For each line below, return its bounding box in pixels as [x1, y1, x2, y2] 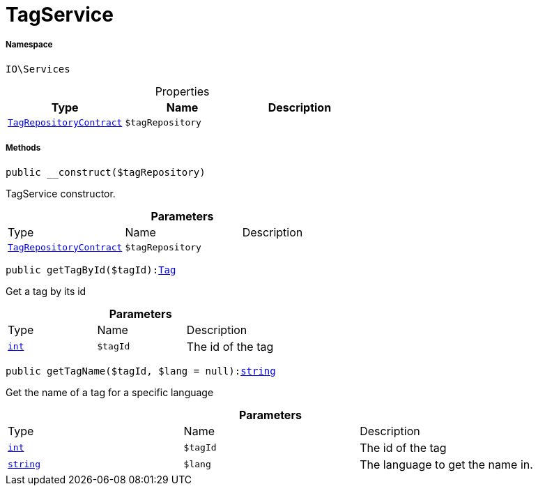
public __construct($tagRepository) [6, 166, 206, 178]
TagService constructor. [6, 187, 116, 199]
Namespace [6, 40, 53, 50]
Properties [155, 84, 210, 98]
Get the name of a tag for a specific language [6, 386, 214, 398]
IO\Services [6, 63, 70, 75]
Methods [6, 143, 41, 153]
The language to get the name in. [360, 457, 533, 471]
